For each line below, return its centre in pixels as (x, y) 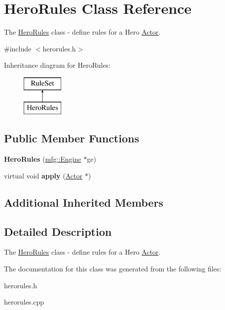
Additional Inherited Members (84, 202)
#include (18, 48)
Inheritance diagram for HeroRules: (57, 65)
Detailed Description (58, 231)
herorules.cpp (24, 302)
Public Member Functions (72, 138)
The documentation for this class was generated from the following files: (113, 269)
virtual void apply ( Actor (43, 175)
